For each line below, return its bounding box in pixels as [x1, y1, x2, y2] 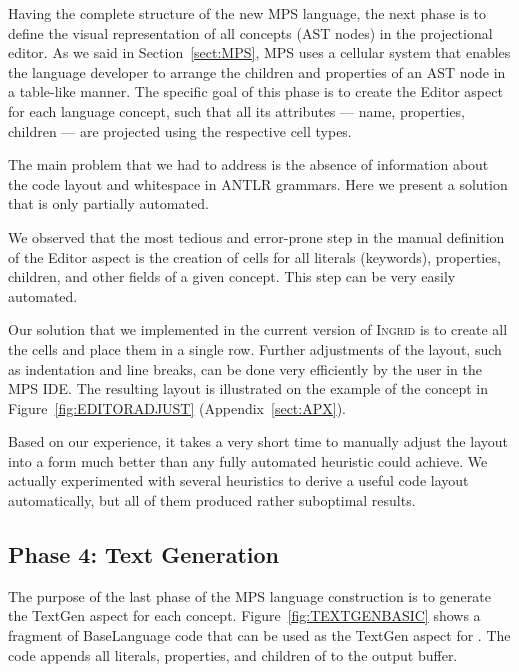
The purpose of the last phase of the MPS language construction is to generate [8, 585, 491, 606]
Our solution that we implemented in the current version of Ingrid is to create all [8, 319, 508, 340]
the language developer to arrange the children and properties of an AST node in [8, 61, 506, 82]
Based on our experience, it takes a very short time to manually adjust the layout [8, 431, 508, 452]
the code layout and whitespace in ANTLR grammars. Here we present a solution [8, 173, 508, 194]
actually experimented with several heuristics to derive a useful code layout [8, 470, 469, 491]
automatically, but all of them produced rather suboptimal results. [8, 490, 416, 511]
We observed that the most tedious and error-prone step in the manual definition [8, 226, 505, 247]
